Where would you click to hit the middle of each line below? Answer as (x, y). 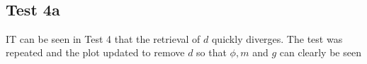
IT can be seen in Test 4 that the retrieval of (103, 38)
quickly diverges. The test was (277, 38)
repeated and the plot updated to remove (95, 52)
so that (211, 52)
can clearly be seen (320, 52)
